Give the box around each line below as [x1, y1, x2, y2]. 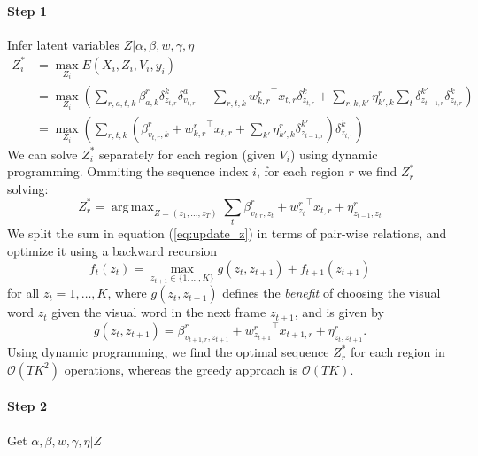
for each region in [351, 343, 445, 361]
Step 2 [7, 397, 47, 415]
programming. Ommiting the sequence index [7, 162, 249, 181]
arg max [111, 200, 154, 213]
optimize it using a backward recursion [7, 241, 218, 259]
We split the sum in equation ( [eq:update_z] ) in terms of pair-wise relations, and [7, 224, 447, 243]
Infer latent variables [7, 35, 119, 53]
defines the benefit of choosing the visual [222, 283, 441, 302]
